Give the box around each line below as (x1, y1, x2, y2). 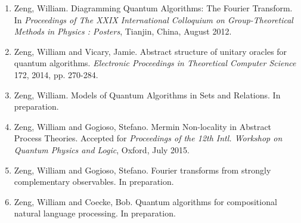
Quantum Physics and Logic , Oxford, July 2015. (14, 143, 190, 156)
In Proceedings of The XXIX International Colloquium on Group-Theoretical (14, 13, 293, 26)
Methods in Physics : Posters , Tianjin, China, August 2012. (14, 25, 232, 38)
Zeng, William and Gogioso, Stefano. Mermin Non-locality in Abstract (14, 120, 272, 132)
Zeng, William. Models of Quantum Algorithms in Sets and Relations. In (14, 88, 281, 101)
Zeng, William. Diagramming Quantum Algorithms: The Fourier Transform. (14, 2, 293, 14)
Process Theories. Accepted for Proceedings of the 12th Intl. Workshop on (14, 132, 283, 144)
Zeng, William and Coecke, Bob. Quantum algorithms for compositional (14, 195, 277, 207)
